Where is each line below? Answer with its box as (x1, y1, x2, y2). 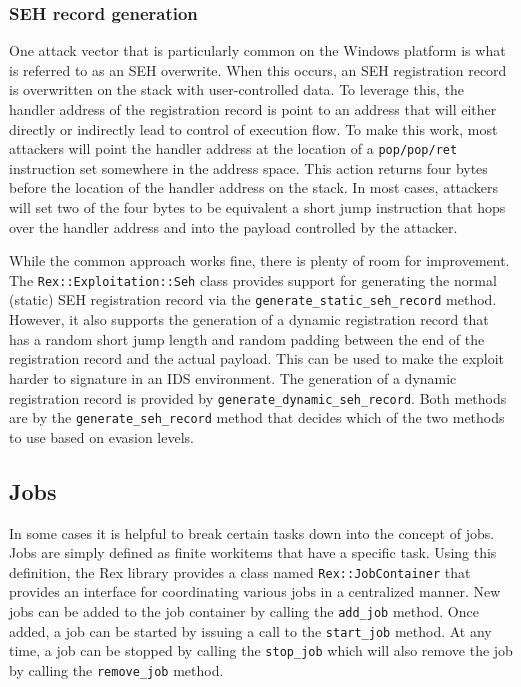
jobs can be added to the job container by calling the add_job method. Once (9, 601, 479, 622)
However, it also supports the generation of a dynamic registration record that (9, 309, 489, 330)
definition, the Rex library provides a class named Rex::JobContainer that (9, 561, 471, 582)
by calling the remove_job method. (9, 660, 224, 681)
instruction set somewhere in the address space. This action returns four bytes (9, 157, 488, 178)
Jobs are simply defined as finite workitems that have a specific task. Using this (9, 542, 497, 563)
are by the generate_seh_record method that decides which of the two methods (9, 407, 505, 428)
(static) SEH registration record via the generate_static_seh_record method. (9, 289, 497, 310)
